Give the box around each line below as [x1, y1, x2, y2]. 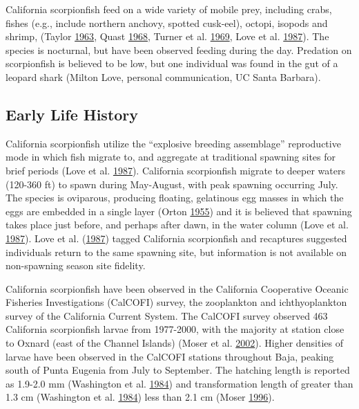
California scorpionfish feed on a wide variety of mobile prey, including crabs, [6, 2, 332, 16]
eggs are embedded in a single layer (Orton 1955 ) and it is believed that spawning [6, 203, 352, 218]
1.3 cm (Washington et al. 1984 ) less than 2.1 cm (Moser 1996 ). [6, 390, 275, 404]
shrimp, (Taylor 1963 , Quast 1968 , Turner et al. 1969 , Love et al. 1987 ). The [6, 29, 329, 44]
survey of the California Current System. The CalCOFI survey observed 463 [6, 308, 328, 322]
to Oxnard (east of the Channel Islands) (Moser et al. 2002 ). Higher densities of [6, 336, 344, 350]
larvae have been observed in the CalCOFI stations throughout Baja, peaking [6, 349, 334, 363]
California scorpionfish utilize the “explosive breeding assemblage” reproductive [6, 136, 341, 150]
